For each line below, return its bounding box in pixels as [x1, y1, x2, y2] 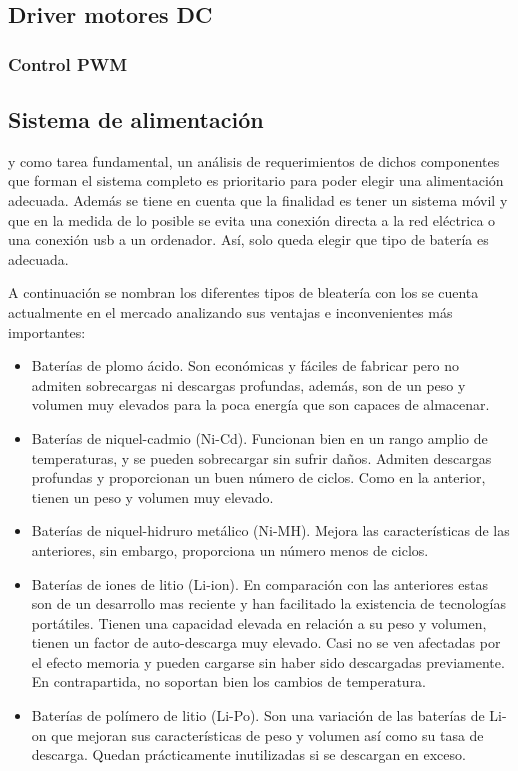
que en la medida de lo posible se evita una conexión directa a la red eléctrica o [8, 209, 496, 230]
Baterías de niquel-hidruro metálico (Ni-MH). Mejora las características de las [31, 520, 510, 541]
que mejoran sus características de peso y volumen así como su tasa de [51, 724, 484, 745]
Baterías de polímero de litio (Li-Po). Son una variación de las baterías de [31, 705, 485, 726]
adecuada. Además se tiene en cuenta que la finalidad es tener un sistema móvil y [8, 190, 508, 211]
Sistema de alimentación [8, 104, 264, 135]
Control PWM [8, 51, 128, 76]
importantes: [8, 321, 86, 342]
